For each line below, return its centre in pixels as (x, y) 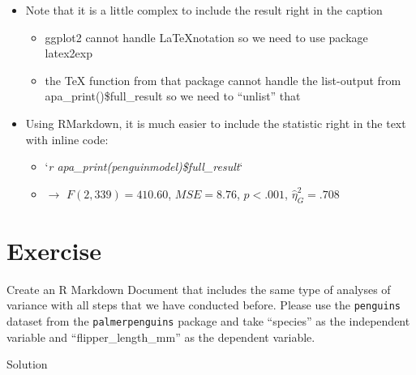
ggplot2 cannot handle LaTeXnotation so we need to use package (206, 37)
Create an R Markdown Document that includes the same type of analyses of (199, 289)
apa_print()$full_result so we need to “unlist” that (173, 96)
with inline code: (67, 139)
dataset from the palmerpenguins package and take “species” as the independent (208, 320)
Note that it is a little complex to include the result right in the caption (204, 10)
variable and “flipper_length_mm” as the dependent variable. (161, 337)
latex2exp (69, 53)
